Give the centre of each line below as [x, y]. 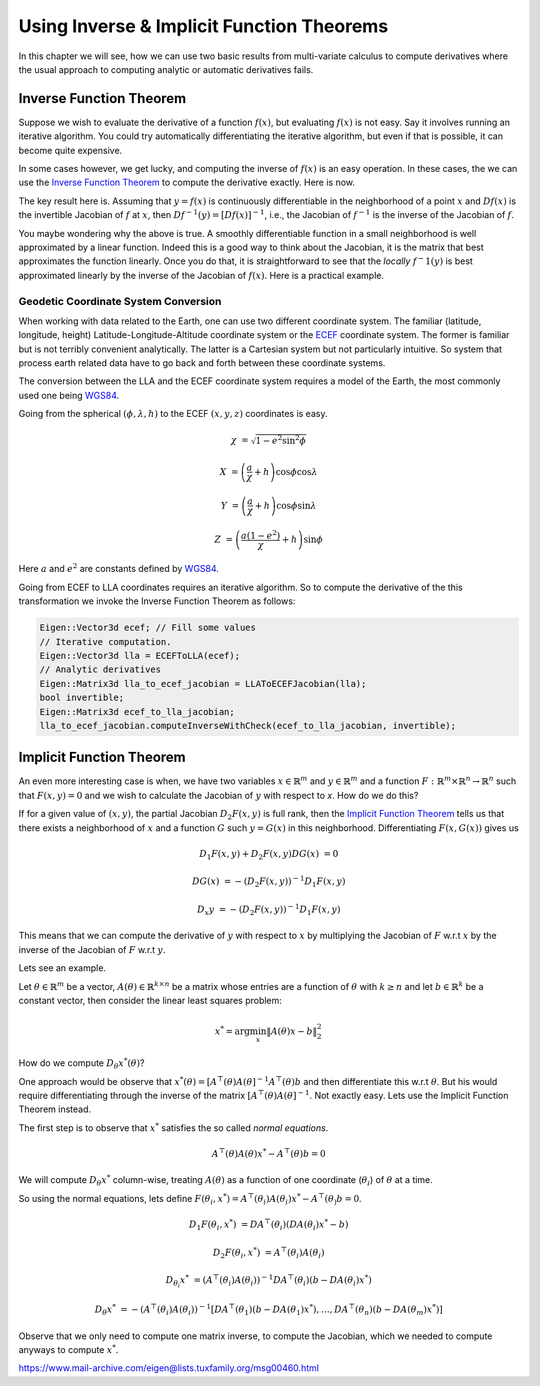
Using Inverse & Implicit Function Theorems [203, 26]
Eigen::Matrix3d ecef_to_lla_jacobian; [137, 711]
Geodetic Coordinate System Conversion [120, 301]
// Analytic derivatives [100, 669]
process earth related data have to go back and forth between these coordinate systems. [202, 363]
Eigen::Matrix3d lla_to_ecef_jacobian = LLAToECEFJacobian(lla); [203, 683]
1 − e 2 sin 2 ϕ [281, 440]
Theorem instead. [55, 1109]
